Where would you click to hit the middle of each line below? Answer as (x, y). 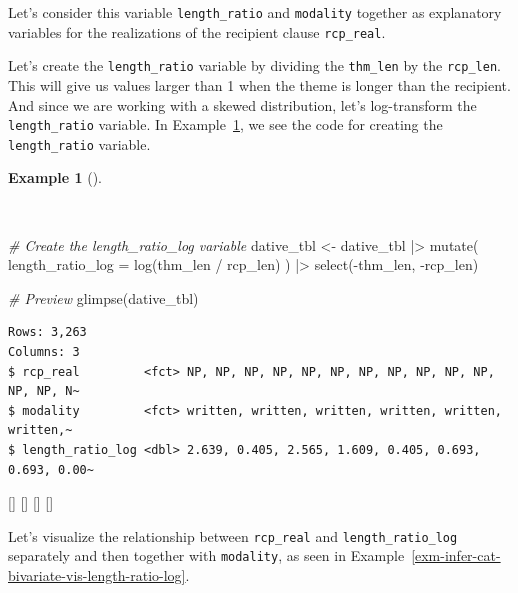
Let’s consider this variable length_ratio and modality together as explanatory (255, 12)
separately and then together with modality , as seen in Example (206, 555)
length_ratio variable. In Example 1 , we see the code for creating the (225, 124)
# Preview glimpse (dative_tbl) (103, 297)
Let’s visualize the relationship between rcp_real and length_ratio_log (233, 535)
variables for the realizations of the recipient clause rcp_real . (197, 31)
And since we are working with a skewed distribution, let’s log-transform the (242, 104)
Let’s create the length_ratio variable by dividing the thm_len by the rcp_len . (254, 65)
